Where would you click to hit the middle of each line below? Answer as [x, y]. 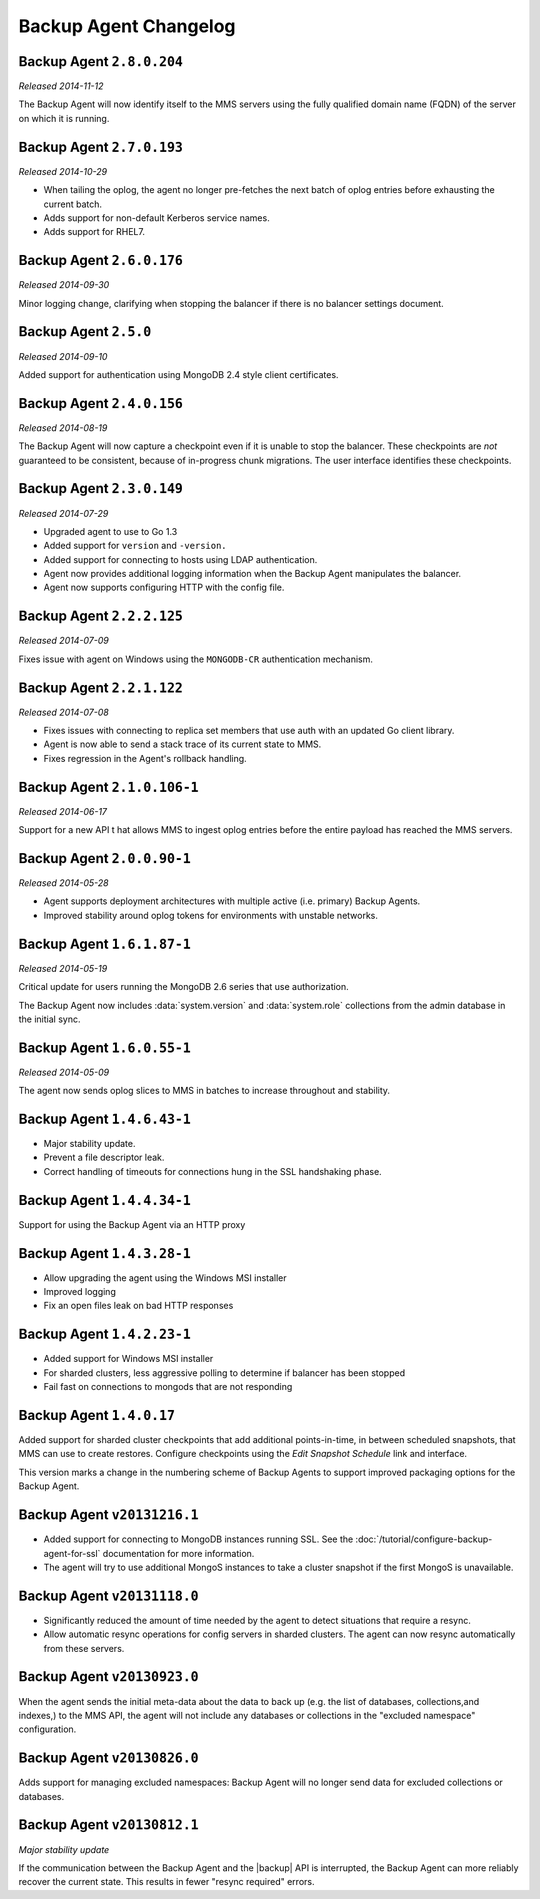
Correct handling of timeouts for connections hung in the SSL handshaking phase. [212, 1171]
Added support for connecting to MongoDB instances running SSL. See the [198, 1539]
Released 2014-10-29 [63, 171]
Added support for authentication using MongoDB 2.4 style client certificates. [178, 374]
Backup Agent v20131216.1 [108, 1515]
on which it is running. [64, 118]
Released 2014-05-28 [63, 883]
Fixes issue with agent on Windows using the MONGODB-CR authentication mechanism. [196, 659]
